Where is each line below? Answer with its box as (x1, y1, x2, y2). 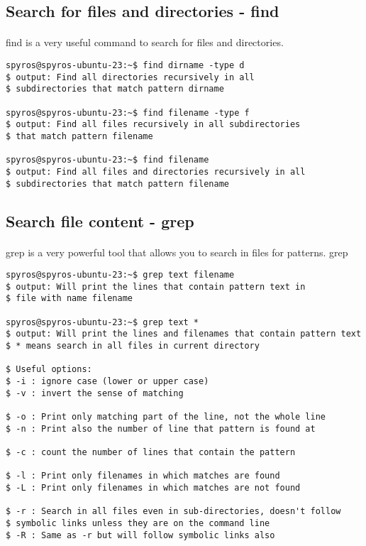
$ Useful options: (6, 364, 92, 375)
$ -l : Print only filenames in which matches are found (6, 471, 280, 481)
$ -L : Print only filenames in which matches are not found (6, 482, 301, 493)
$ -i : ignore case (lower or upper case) (6, 376, 209, 387)
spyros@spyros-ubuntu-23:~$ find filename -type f (6, 107, 250, 118)
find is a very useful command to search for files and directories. (6, 35, 284, 50)
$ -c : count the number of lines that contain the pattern (6, 447, 296, 457)
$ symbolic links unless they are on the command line (6, 518, 270, 528)
